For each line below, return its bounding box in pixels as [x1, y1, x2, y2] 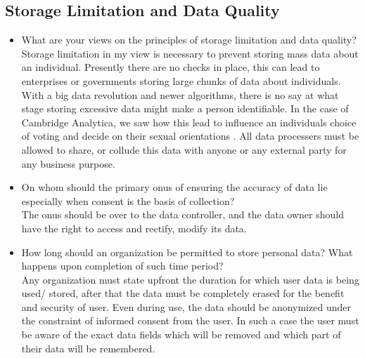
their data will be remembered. [21, 340, 155, 355]
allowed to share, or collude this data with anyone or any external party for [21, 142, 347, 157]
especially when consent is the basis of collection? [21, 193, 235, 208]
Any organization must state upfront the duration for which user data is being [21, 272, 359, 286]
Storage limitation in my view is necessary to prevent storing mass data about [21, 46, 359, 60]
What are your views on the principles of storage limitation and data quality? [21, 32, 357, 47]
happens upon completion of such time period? [21, 258, 224, 273]
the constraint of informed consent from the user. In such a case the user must [21, 313, 359, 328]
